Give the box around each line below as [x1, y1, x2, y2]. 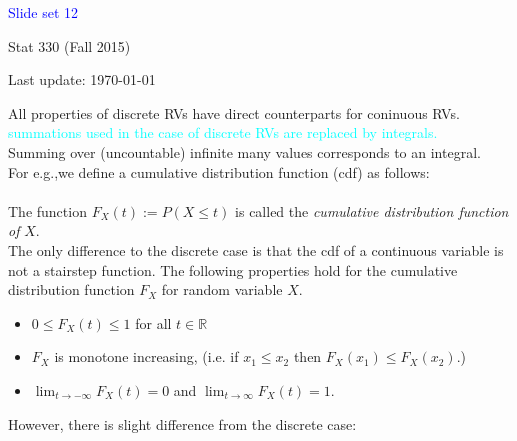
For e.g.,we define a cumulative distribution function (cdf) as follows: [8, 161, 430, 182]
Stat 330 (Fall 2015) [8, 35, 131, 56]
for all [135, 312, 172, 333]
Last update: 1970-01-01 [8, 69, 156, 90]
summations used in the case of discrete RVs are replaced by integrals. [8, 122, 438, 143]
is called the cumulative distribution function [235, 200, 509, 221]
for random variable [161, 279, 283, 300]
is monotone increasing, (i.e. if [54, 346, 239, 367]
